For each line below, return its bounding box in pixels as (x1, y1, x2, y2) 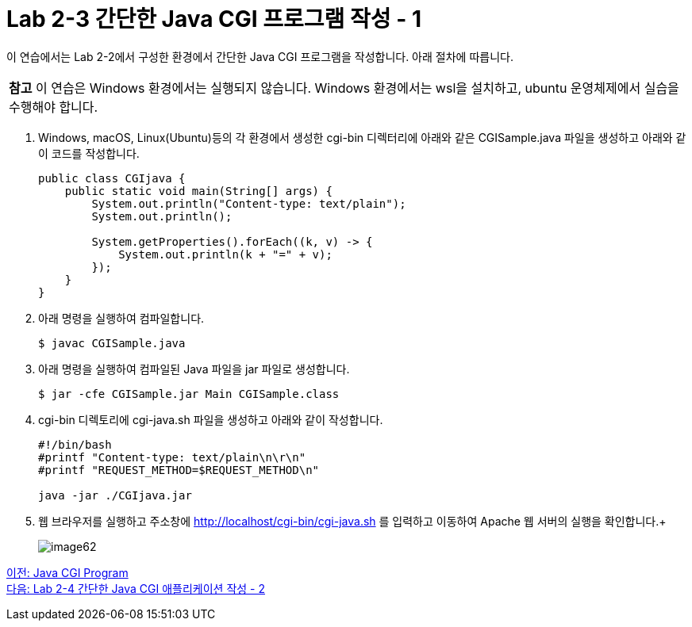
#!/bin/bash (38, 438, 112, 451)
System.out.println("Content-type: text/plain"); (91, 197, 406, 210)
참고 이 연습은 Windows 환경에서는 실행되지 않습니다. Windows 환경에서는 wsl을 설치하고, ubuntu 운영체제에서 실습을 (9, 79, 679, 96)
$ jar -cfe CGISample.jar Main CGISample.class (38, 387, 340, 400)
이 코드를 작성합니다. (38, 146, 140, 160)
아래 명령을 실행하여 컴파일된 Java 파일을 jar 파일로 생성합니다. (38, 361, 350, 376)
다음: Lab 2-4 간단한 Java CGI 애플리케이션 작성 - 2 (6, 581, 265, 595)
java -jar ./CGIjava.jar (38, 488, 192, 502)
